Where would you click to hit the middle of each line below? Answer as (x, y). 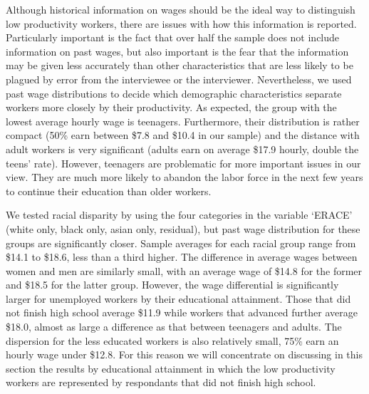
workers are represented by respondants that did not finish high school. (161, 382)
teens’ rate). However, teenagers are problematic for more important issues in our (183, 163)
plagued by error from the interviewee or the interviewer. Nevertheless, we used (179, 79)
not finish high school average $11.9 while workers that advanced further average (182, 312)
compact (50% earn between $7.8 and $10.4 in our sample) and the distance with (183, 135)
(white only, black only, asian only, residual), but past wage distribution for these (183, 228)
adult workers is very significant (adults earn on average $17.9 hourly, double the (182, 149)
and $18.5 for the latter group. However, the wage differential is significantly (172, 285)
